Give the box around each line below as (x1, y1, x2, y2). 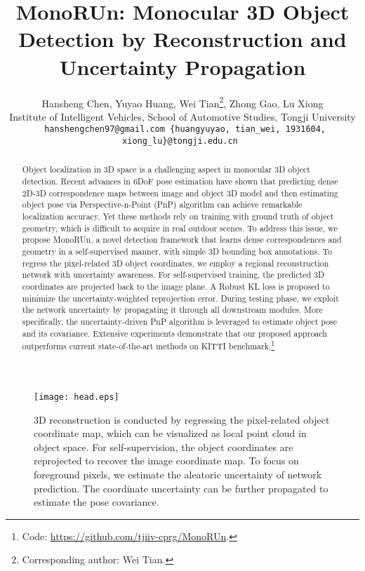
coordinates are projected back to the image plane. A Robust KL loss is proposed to (22, 281, 330, 293)
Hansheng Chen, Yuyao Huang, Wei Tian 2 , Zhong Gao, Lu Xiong (41, 93, 324, 110)
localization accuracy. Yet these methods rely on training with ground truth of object (22, 210, 334, 222)
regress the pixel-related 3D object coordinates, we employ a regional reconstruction (22, 257, 329, 269)
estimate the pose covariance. (34, 495, 159, 509)
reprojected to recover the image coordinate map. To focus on (34, 453, 299, 468)
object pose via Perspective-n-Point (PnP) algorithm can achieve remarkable (22, 199, 303, 210)
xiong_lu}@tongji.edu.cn (122, 136, 238, 146)
